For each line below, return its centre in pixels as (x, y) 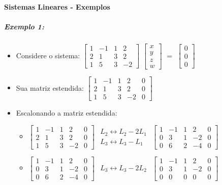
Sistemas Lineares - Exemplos (57, 6)
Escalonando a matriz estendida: (67, 112)
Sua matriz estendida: (50, 87)
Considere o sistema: (48, 55)
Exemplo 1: (24, 26)
